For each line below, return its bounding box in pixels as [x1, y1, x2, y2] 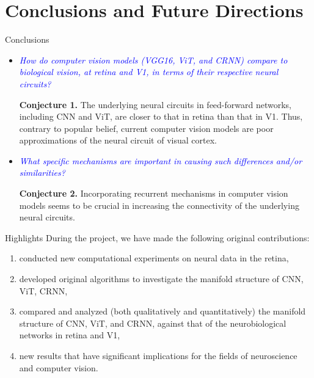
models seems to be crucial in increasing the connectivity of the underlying [19, 198, 299, 211]
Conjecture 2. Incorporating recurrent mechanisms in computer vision [19, 187, 288, 200]
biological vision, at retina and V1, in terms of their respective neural [19, 65, 279, 78]
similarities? [19, 166, 65, 179]
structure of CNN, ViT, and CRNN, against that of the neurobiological [19, 316, 287, 329]
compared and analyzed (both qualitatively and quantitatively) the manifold [19, 305, 306, 318]
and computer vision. [19, 361, 98, 374]
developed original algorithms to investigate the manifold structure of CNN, [19, 272, 304, 285]
